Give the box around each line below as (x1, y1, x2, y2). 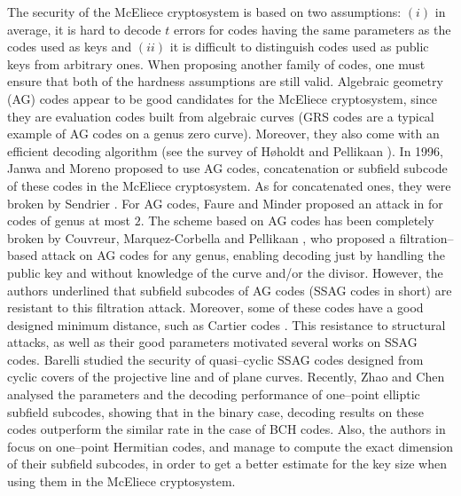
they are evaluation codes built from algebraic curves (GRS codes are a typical (7, 106, 434, 125)
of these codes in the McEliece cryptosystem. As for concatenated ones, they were (7, 176, 451, 194)
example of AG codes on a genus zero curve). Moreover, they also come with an (7, 124, 440, 143)
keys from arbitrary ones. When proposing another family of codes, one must (7, 54, 426, 73)
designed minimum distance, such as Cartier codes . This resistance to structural (7, 315, 446, 334)
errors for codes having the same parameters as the (173, 20, 451, 38)
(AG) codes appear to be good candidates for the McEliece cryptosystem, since (7, 89, 437, 107)
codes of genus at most (7, 211, 131, 230)
